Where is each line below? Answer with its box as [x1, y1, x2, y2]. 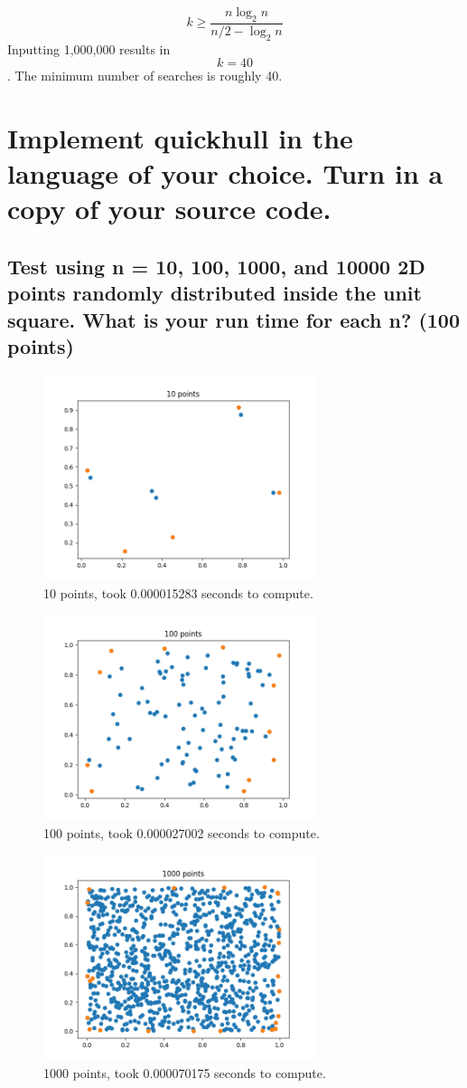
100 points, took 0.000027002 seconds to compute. [43, 824, 320, 843]
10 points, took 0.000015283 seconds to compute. [43, 584, 313, 603]
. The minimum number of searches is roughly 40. [7, 66, 283, 85]
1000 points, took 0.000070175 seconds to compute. [43, 1064, 326, 1083]
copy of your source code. [7, 190, 332, 227]
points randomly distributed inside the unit [7, 279, 422, 307]
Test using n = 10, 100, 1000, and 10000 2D [7, 252, 425, 280]
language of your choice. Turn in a [7, 155, 444, 192]
